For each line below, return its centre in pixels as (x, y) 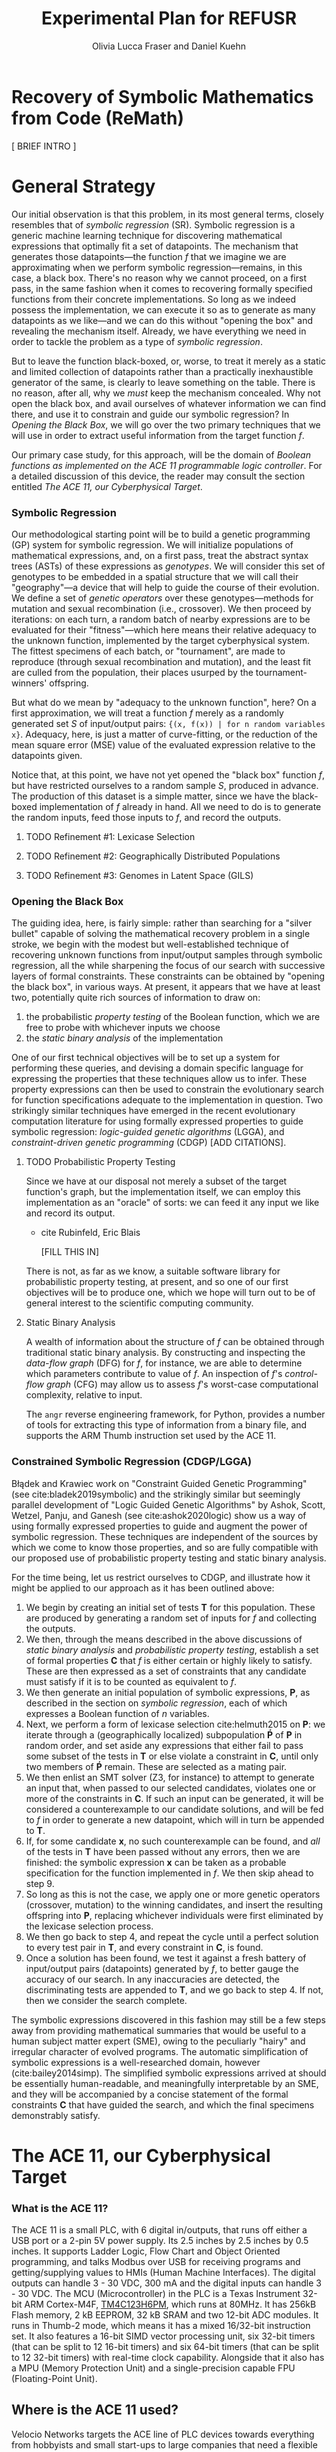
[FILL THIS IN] (70, 1252)
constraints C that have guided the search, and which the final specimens (163, 2104)
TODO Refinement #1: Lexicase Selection (110, 836)
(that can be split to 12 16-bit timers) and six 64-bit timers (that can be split (165, 2346)
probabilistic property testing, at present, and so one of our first (157, 1282)
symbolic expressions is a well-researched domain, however (136, 2062)
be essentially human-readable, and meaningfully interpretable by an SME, (165, 2083)
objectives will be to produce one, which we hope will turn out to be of (170, 1293)
